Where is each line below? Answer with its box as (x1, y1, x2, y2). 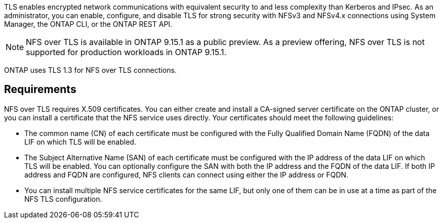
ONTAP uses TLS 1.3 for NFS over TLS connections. (4, 66, 177, 74)
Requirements (4, 83, 76, 96)
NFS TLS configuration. (24, 194, 102, 203)
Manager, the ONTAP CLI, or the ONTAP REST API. (4, 20, 173, 28)
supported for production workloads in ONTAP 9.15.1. (26, 47, 227, 57)
